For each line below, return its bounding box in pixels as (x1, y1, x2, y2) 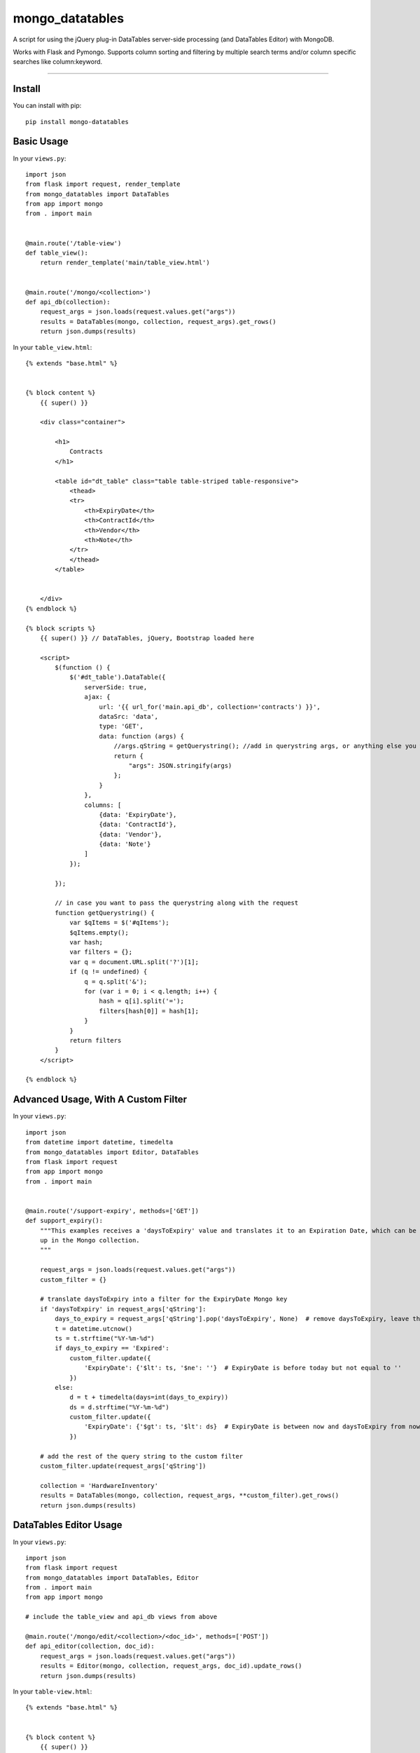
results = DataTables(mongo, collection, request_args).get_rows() (39, 318, 276, 325)
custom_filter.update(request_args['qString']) (39, 1462, 206, 1470)
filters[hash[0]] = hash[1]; (99, 1007, 199, 1015)
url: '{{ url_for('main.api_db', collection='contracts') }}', (99, 703, 321, 711)
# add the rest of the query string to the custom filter (39, 1452, 244, 1460)
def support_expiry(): (25, 1217, 104, 1225)
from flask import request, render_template (25, 180, 181, 189)
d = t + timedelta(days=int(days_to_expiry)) (69, 1393, 229, 1402)
